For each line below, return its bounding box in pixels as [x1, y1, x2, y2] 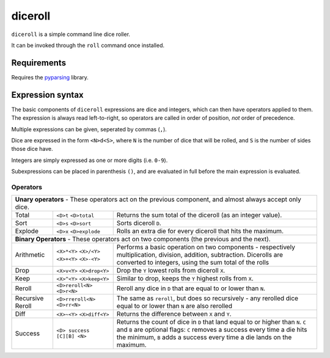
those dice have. [11, 145, 53, 153]
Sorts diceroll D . [116, 219, 161, 227]
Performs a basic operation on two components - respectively [116, 243, 296, 252]
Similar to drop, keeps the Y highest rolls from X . [116, 274, 254, 283]
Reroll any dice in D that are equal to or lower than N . [116, 284, 266, 293]
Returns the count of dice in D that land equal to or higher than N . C [116, 318, 307, 326]
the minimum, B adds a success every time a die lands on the [116, 333, 292, 342]
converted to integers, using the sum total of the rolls [116, 258, 269, 267]
